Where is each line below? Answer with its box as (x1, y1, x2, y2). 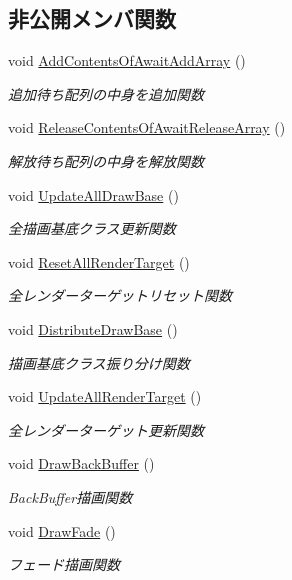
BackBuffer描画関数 (8, 486, 133, 507)
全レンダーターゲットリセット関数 (8, 285, 232, 306)
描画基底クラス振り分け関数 (8, 352, 190, 373)
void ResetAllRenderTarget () (8, 251, 190, 272)
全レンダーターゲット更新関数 (8, 419, 204, 440)
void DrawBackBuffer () (8, 453, 155, 474)
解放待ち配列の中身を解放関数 (8, 150, 204, 171)
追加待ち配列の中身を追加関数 (8, 83, 204, 104)
